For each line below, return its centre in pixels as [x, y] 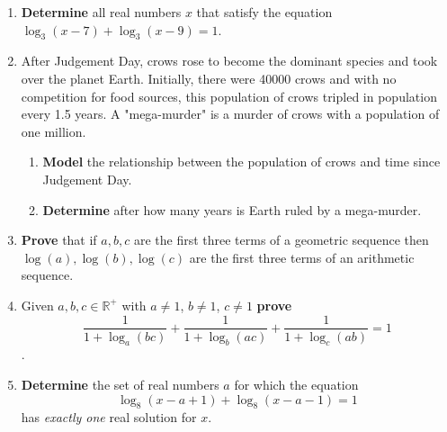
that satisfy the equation [264, 12]
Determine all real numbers [101, 12]
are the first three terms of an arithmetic [302, 257]
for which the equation [296, 384]
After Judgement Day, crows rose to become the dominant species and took [229, 61]
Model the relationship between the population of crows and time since [241, 162]
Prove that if [59, 240]
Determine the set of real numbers [120, 384]
